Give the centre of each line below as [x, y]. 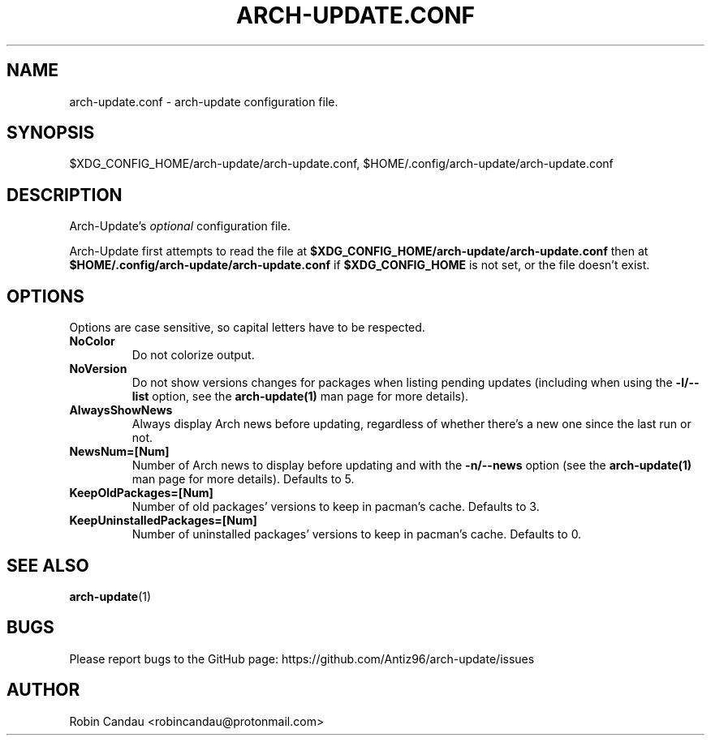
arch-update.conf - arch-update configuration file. [204, 101]
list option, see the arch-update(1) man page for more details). [300, 397]
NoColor [92, 341]
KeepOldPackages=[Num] [141, 493]
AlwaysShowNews [121, 410]
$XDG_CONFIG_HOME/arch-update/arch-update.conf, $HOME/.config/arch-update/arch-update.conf [341, 164]
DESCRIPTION [65, 195]
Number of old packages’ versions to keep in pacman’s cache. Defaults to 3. [336, 507]
